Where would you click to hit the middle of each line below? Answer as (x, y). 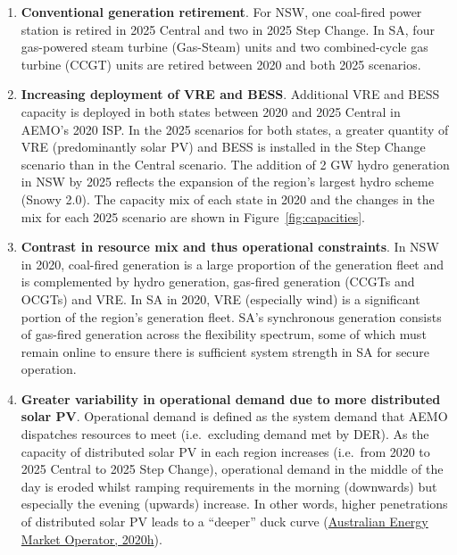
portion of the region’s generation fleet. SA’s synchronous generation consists (231, 316)
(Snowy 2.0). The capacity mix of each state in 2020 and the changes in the (228, 199)
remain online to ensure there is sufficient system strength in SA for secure (225, 351)
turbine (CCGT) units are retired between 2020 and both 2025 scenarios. (221, 64)
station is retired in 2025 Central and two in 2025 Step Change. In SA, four (228, 29)
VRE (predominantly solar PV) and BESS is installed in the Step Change (223, 147)
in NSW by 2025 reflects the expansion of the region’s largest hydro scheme (227, 182)
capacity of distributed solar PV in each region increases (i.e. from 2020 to (225, 451)
